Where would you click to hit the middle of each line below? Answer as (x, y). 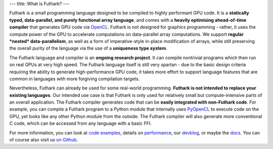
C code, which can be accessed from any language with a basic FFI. (80, 123)
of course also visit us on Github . (44, 140)
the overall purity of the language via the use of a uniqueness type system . (88, 48)
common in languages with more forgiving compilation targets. (75, 79)
